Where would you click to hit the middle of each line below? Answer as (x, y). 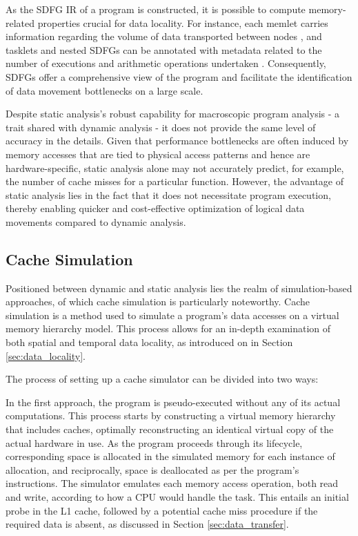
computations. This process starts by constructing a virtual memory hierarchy (171, 415)
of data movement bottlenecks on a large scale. (105, 90)
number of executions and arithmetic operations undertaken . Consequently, (166, 63)
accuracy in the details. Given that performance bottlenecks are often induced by (177, 141)
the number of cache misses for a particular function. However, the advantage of (175, 181)
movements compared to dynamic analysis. (96, 221)
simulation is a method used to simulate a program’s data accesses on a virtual (172, 315)
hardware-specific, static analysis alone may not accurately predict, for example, (175, 167)
